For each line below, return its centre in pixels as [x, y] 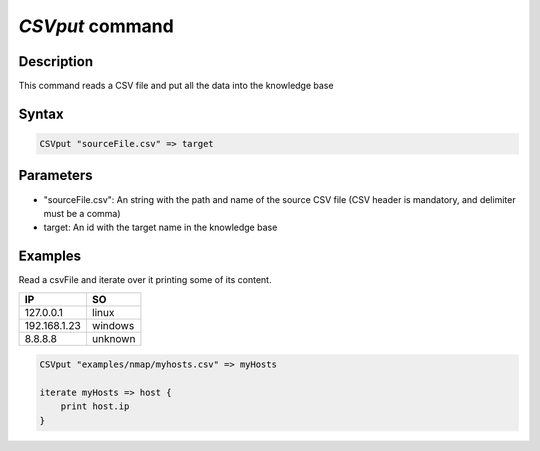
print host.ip [95, 406]
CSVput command [96, 26]
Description [56, 61]
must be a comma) [82, 213]
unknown [113, 338]
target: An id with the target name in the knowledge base [160, 227]
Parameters [55, 175]
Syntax [41, 113]
